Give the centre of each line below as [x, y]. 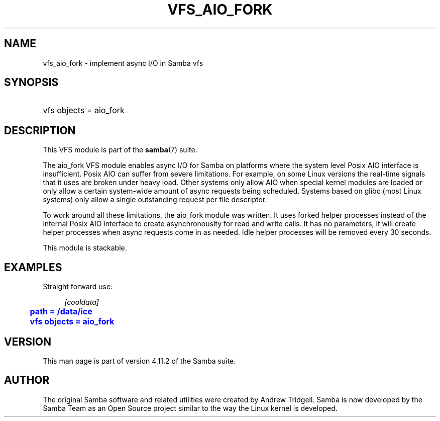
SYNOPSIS [31, 82]
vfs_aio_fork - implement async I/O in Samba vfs [123, 63]
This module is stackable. [85, 248]
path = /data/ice [61, 312]
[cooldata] [82, 302]
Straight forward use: [78, 287]
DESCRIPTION [40, 130]
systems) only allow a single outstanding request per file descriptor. [155, 200]
